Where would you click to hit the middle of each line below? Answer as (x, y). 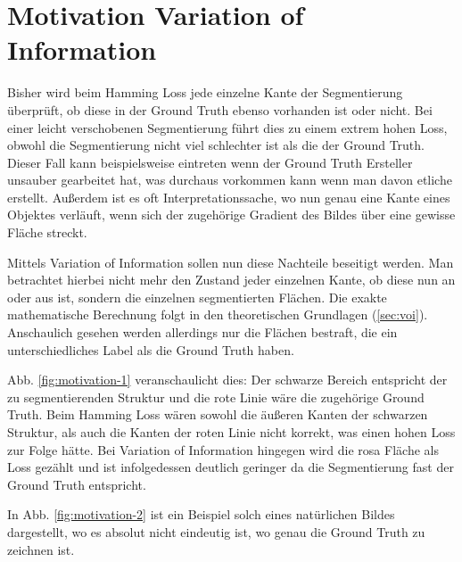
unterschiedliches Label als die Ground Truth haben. (151, 349)
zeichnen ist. (41, 549)
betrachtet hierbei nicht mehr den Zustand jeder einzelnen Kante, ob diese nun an (231, 280)
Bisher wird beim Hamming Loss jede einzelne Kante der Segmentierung (205, 92)
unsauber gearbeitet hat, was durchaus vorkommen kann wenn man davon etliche (230, 180)
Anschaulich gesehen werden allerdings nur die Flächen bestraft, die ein (202, 332)
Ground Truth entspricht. (77, 484)
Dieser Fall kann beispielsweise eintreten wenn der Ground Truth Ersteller (210, 162)
